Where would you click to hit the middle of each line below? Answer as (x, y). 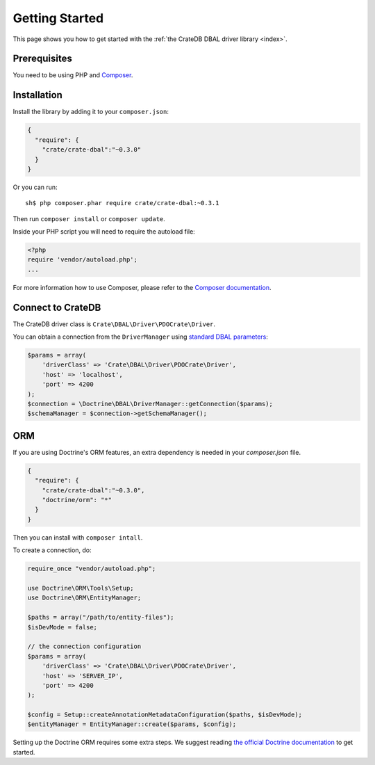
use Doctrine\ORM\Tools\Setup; (81, 588)
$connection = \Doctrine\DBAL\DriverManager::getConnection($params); (150, 404)
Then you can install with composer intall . (78, 537)
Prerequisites (42, 59)
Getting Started (58, 18)
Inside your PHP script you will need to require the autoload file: (104, 232)
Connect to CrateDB (57, 307)
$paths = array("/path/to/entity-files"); (101, 618)
